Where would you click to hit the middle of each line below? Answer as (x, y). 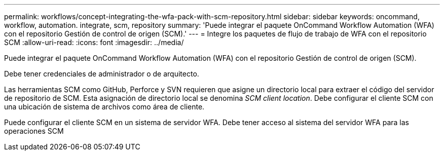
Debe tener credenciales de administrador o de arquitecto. (102, 74)
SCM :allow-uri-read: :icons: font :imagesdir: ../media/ (94, 42)
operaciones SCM (34, 131)
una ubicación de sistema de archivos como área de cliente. (104, 107)
